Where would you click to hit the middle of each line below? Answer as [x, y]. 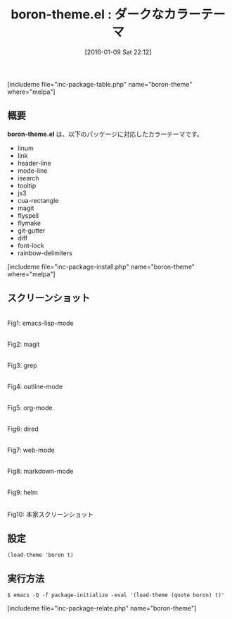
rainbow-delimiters [45, 253]
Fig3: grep [22, 365]
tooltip [27, 185]
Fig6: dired [23, 429]
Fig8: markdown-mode [40, 471]
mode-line [32, 171]
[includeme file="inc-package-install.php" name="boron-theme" [101, 266]
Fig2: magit [24, 344]
